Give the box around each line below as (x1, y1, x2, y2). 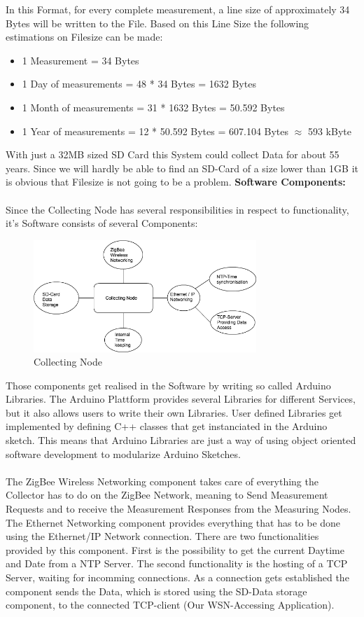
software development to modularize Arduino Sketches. (6, 446, 241, 461)
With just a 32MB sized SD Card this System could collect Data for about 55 (6, 147, 339, 162)
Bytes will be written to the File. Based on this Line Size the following (6, 15, 309, 30)
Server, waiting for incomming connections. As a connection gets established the (6, 570, 349, 585)
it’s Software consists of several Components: (6, 216, 198, 230)
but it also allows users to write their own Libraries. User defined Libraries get (6, 405, 342, 420)
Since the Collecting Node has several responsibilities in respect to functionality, (6, 202, 349, 216)
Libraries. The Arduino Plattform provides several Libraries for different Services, (6, 391, 356, 406)
